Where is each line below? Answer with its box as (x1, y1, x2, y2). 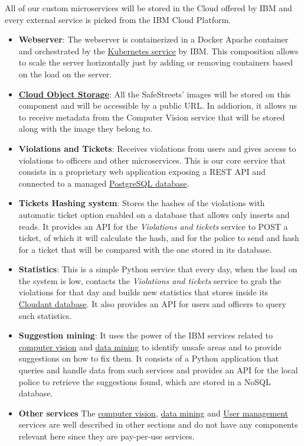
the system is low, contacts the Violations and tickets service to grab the (18, 274, 281, 287)
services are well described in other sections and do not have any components (18, 418, 298, 431)
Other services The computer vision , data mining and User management (18, 406, 289, 419)
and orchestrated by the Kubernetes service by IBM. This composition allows (18, 44, 299, 57)
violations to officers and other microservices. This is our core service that (18, 154, 286, 166)
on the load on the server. (18, 67, 112, 80)
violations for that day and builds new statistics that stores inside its (18, 286, 269, 298)
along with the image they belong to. (18, 122, 153, 135)
